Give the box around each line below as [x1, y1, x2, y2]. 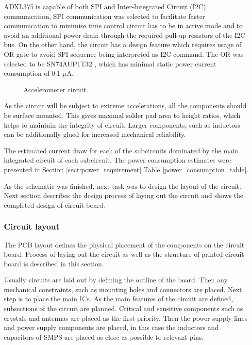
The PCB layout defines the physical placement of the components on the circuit [4, 239, 245, 249]
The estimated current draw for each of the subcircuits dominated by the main [4, 145, 238, 155]
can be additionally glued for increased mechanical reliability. [4, 129, 186, 139]
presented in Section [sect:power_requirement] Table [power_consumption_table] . [4, 164, 249, 174]
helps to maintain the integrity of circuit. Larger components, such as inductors [4, 119, 240, 130]
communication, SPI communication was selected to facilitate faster [4, 11, 205, 21]
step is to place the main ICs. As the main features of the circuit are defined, [4, 294, 233, 304]
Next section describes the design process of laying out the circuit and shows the [4, 190, 244, 200]
